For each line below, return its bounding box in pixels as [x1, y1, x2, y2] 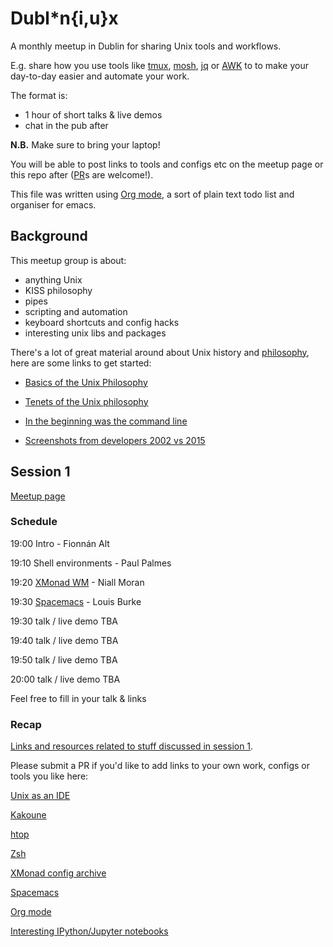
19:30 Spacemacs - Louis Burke [10, 595, 142, 607]
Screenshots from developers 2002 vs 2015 [24, 434, 206, 446]
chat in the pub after [24, 119, 109, 131]
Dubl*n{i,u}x [10, 7, 119, 30]
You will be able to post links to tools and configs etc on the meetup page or [10, 158, 324, 170]
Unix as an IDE [10, 790, 71, 802]
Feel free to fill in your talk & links [10, 692, 147, 704]
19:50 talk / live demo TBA [10, 653, 118, 666]
